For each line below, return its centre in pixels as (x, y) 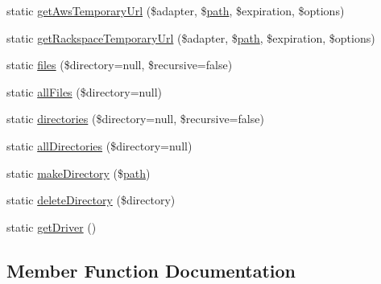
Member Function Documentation (151, 270)
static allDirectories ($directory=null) (99, 145)
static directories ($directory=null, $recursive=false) (135, 119)
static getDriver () (52, 226)
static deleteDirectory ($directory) (91, 200)
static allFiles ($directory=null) (84, 91)
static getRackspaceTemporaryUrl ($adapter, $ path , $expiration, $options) (191, 37)
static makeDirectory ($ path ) (79, 173)
